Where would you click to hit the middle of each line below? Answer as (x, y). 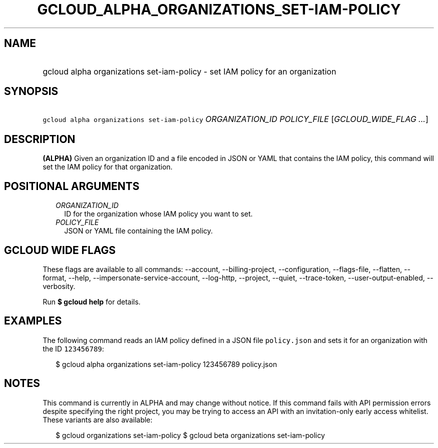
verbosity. (59, 286)
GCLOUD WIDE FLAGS (60, 250)
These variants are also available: (97, 419)
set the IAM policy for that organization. (108, 167)
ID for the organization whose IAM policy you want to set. (158, 214)
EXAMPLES (33, 321)
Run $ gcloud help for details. (92, 301)
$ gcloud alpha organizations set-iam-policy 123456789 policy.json (166, 364)
